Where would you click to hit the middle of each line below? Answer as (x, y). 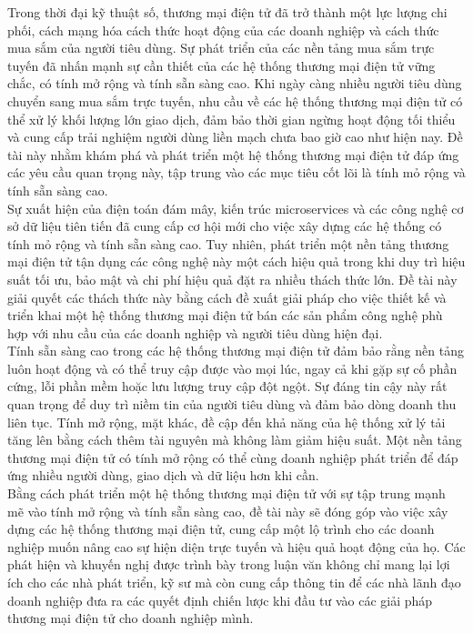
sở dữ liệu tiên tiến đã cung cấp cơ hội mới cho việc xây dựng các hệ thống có (225, 226)
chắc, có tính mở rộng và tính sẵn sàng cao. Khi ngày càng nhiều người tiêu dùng (235, 83)
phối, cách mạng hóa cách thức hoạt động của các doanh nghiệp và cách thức (223, 30)
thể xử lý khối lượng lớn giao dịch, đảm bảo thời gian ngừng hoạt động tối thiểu (231, 119)
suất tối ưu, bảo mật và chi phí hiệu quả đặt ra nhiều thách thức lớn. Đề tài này (232, 279)
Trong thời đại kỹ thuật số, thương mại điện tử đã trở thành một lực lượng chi (227, 12)
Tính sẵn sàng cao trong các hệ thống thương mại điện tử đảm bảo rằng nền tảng (236, 351)
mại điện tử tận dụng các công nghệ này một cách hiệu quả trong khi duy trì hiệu (236, 261)
